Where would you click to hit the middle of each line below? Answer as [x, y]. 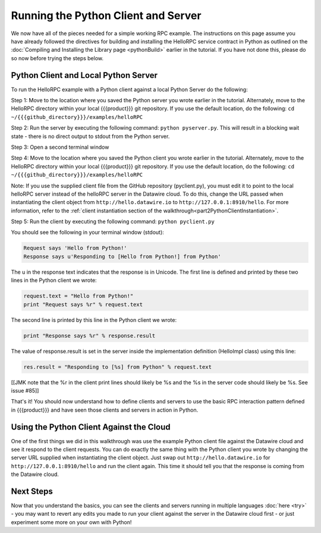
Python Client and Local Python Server [84, 75]
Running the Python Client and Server [106, 15]
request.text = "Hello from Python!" [78, 296]
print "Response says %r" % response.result [89, 336]
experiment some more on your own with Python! [71, 522]
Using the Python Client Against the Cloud [91, 427]
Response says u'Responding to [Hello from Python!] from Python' [122, 256]
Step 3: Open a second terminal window [60, 147]
